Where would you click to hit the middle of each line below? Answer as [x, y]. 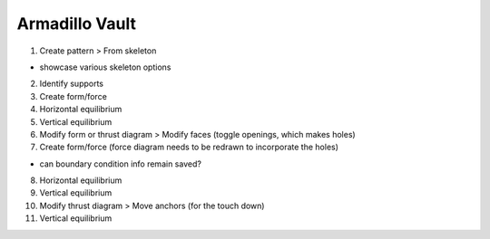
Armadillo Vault [76, 24]
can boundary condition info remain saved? [120, 164]
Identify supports [72, 84]
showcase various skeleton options [105, 67]
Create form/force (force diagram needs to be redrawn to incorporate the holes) [189, 147]
